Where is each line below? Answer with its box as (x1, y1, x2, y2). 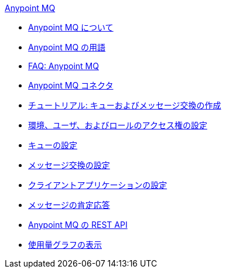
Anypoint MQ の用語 (28, 42, 106, 52)
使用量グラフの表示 (28, 240, 102, 250)
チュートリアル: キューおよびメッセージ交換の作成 (28, 100, 221, 110)
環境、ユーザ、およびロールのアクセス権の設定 (28, 120, 207, 130)
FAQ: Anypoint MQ (28, 61, 99, 71)
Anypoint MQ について (28, 22, 114, 32)
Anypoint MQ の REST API (28, 220, 128, 230)
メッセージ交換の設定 (28, 160, 110, 170)
